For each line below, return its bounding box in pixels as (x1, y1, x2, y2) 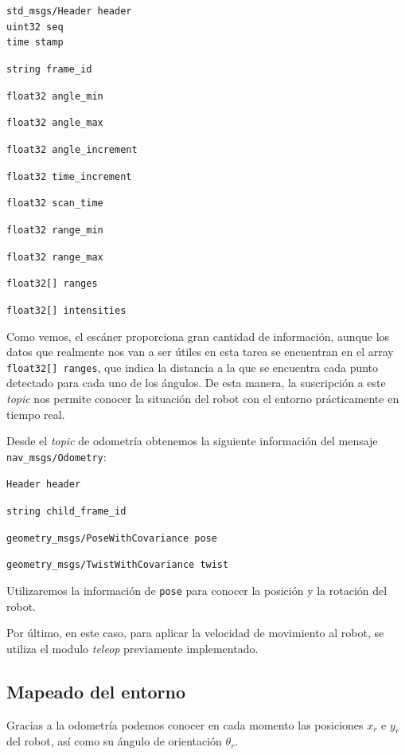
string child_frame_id (6, 506, 127, 518)
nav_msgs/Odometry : (6, 448, 107, 464)
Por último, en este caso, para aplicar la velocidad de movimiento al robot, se (6, 624, 384, 641)
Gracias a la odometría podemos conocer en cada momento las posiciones (6, 716, 364, 733)
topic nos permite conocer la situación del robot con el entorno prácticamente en (6, 389, 399, 406)
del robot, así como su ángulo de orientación (6, 733, 222, 749)
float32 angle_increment (6, 143, 138, 155)
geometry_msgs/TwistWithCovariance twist (6, 559, 229, 571)
